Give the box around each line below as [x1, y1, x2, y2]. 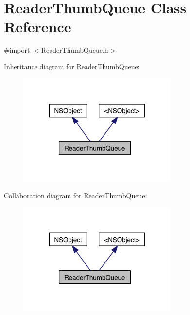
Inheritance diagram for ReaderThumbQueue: [4, 61, 140, 71]
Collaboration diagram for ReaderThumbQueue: [4, 190, 147, 200]
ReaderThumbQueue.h [41, 45, 108, 55]
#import [4, 45, 30, 55]
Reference [4, 17, 71, 36]
